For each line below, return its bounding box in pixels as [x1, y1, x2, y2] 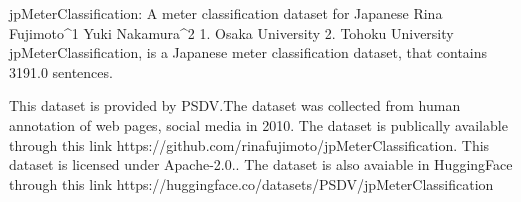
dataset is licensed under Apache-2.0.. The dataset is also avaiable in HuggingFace [9, 154, 513, 175]
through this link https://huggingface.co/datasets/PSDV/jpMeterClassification [9, 173, 494, 194]
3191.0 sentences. [9, 61, 113, 82]
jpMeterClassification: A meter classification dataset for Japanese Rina [9, 3, 443, 23]
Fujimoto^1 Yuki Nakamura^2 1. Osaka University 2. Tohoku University [9, 22, 454, 43]
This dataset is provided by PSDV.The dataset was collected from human [9, 95, 461, 116]
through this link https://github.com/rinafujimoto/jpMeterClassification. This [9, 134, 490, 155]
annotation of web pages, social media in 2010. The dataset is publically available [9, 114, 508, 135]
